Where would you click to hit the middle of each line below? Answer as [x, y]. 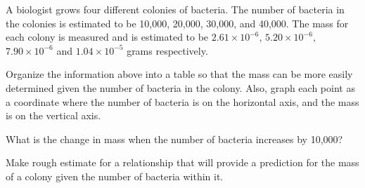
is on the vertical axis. [53, 115]
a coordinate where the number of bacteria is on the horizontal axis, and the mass [182, 101]
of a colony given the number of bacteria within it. [115, 176]
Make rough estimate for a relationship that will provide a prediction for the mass [182, 162]
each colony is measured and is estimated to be [107, 37]
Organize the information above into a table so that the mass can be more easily [179, 74]
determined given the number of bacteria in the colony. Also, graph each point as [180, 87]
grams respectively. [167, 50]
